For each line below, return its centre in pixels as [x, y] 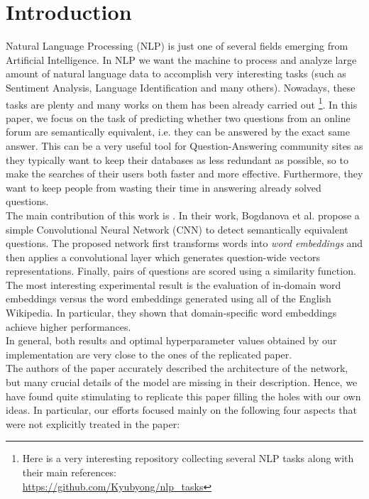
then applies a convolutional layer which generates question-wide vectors [163, 257]
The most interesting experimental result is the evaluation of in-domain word [174, 284]
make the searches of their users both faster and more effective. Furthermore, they [184, 174]
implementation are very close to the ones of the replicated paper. [149, 354]
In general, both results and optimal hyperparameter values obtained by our [171, 340]
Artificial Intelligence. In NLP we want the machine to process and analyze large [181, 59]
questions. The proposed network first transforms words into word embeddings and [184, 243]
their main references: [69, 472]
